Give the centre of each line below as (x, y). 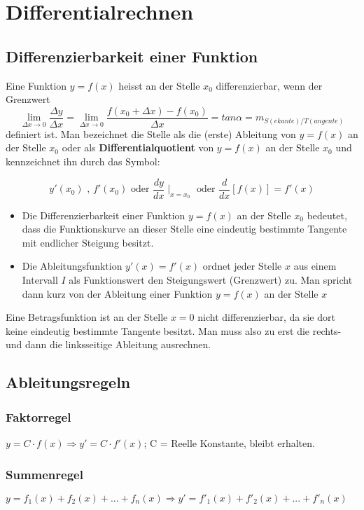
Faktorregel (38, 416)
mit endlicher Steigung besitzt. (88, 242)
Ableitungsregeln (68, 382)
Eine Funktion (36, 85)
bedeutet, (327, 215)
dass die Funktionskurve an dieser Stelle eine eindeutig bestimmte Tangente (184, 229)
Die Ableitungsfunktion (72, 266)
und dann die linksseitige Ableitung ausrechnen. (108, 344)
